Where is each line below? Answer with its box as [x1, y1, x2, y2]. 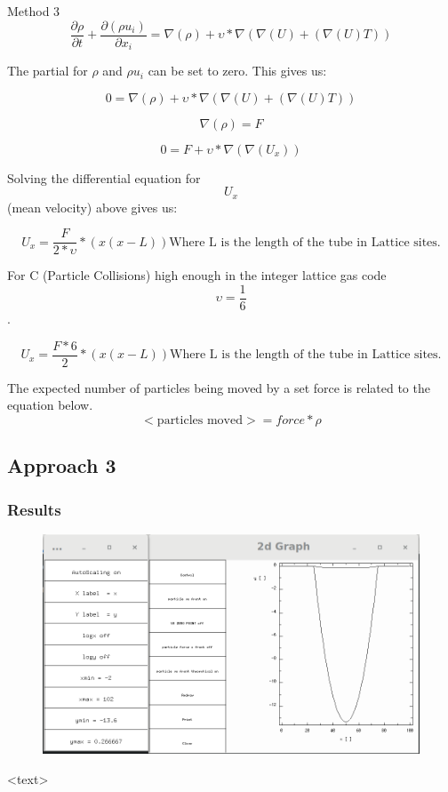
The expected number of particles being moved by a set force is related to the [7, 378, 430, 396]
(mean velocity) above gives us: [7, 197, 178, 216]
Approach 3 [7, 452, 116, 479]
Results [7, 498, 61, 520]
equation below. [7, 396, 93, 414]
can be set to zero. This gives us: [148, 61, 327, 80]
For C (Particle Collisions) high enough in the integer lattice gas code [7, 266, 387, 284]
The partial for [7, 61, 88, 80]
